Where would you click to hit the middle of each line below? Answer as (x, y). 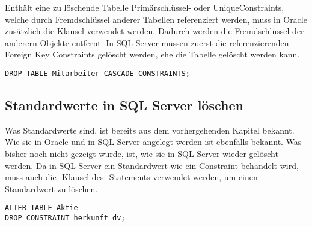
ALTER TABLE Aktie (41, 208)
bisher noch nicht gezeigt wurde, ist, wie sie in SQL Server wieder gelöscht (142, 154)
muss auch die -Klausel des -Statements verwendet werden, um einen (131, 177)
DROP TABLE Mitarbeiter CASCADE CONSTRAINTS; (97, 73)
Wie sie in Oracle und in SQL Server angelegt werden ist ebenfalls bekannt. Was (153, 142)
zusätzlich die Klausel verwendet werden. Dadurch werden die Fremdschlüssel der (154, 31)
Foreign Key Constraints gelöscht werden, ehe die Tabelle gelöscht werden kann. (152, 54)
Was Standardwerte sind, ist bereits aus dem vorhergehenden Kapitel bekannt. (150, 130)
